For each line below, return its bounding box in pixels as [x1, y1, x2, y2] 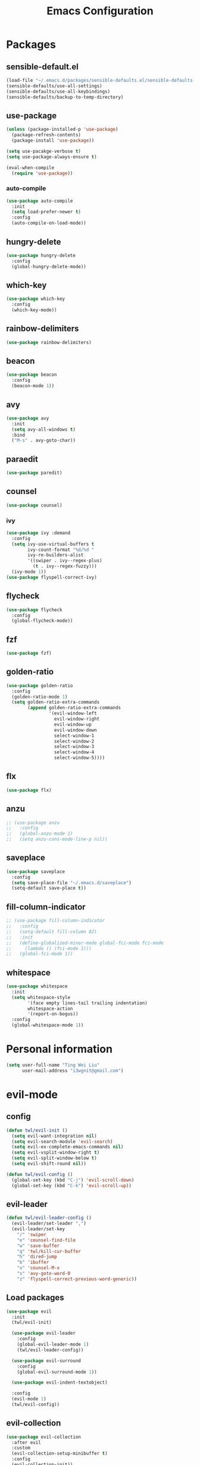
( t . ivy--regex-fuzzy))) [32, 563, 97, 569]
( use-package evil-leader [11, 1331, 76, 1337]
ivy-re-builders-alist [27, 552, 84, 558]
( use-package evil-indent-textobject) [11, 1380, 108, 1386]
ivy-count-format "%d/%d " [27, 547, 95, 553]
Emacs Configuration [46, 4, 154, 18]
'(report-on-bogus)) [27, 1011, 79, 1017]
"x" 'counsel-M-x [17, 1265, 60, 1271]
